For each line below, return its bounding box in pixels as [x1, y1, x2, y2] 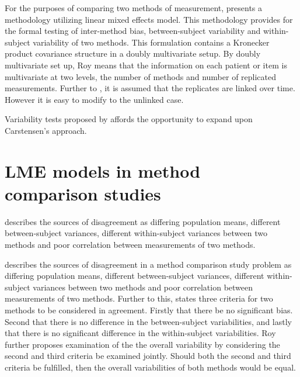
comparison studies [5, 181, 161, 205]
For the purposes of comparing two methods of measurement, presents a [5, 2, 263, 13]
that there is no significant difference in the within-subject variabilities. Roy [5, 327, 276, 339]
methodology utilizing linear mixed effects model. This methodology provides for [5, 13, 293, 25]
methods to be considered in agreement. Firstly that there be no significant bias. [5, 304, 293, 316]
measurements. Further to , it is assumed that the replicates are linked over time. [5, 82, 295, 94]
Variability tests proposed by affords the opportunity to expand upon [5, 113, 253, 125]
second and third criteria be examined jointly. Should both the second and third [5, 350, 291, 362]
